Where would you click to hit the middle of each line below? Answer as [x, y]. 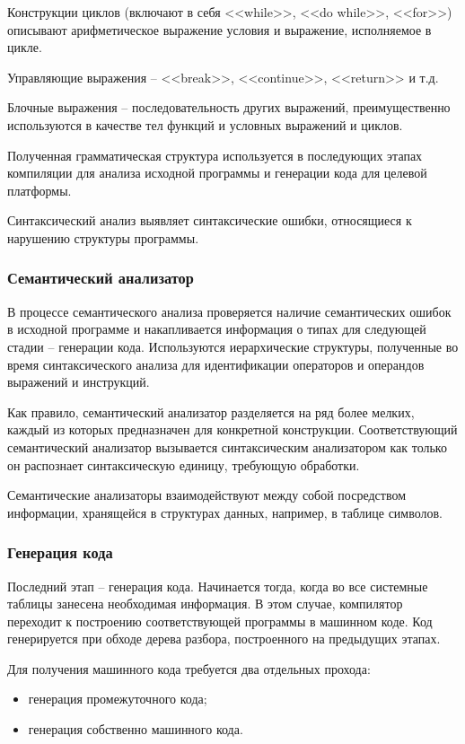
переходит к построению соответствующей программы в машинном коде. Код [220, 621]
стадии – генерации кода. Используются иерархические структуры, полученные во [233, 346]
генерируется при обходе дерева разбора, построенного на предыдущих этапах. [224, 639]
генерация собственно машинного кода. [136, 729]
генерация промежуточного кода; [118, 699]
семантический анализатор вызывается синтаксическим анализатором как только [227, 446]
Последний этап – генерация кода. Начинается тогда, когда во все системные [218, 586]
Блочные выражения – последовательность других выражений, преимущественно [229, 107]
